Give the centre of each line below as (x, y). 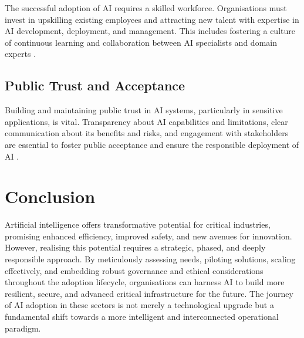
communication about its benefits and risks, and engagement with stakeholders (147, 133)
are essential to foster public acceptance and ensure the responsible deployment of (152, 144)
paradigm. (23, 328)
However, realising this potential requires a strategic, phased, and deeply (135, 247)
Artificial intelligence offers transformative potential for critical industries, (138, 224)
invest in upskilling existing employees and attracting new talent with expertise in (152, 19)
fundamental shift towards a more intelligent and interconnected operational (142, 317)
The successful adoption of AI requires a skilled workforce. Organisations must (146, 8)
